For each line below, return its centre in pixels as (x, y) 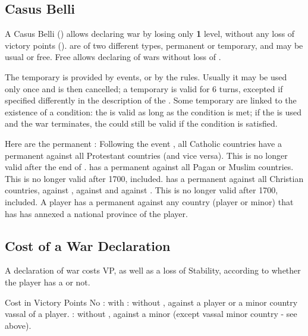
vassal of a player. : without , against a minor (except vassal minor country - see (151, 314)
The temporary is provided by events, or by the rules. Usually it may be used (146, 76)
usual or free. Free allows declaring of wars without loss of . (113, 57)
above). (18, 325)
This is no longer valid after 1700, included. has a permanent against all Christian (154, 178)
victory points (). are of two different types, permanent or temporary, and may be (154, 45)
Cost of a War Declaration (88, 245)
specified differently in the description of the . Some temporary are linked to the (151, 100)
